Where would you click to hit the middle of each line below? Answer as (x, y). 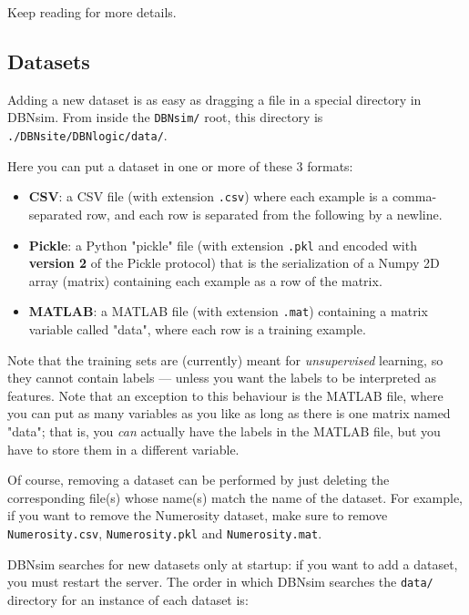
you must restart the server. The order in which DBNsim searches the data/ (220, 582)
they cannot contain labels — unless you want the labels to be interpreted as (222, 378)
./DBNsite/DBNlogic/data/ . (87, 135)
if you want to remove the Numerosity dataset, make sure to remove (198, 515)
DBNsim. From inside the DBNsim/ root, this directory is (165, 117)
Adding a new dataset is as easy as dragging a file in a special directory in (214, 99)
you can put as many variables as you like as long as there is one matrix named (229, 413)
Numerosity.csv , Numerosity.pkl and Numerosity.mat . (165, 533)
